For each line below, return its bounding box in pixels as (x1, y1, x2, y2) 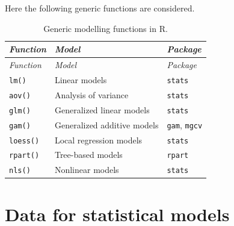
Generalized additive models (54, 118, 159, 131)
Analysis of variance (54, 88, 129, 101)
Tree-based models (54, 148, 123, 161)
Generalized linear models (54, 103, 150, 116)
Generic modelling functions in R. (43, 22, 168, 34)
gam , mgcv (167, 118, 203, 131)
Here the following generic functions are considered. (5, 2, 195, 14)
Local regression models (54, 133, 143, 146)
